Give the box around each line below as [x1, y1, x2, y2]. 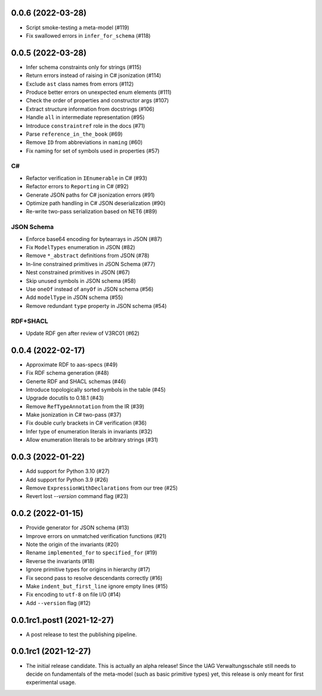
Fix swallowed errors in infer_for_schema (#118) [26, 32, 151, 39]
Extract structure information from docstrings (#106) [26, 105, 155, 112]
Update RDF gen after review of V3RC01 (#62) [26, 329, 140, 337]
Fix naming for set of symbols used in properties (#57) [26, 147, 160, 154]
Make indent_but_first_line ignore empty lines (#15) [26, 582, 168, 590]
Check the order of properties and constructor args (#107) [26, 97, 169, 104]
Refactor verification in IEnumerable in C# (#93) [26, 174, 147, 182]
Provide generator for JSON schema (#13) [26, 524, 129, 532]
